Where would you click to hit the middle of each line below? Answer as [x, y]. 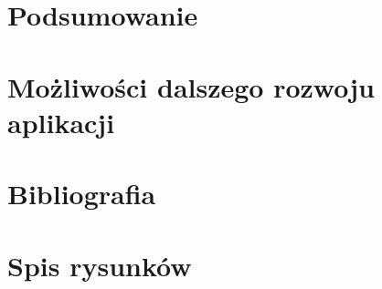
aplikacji [61, 122]
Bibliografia [82, 194]
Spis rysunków [100, 265]
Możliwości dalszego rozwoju [191, 86]
